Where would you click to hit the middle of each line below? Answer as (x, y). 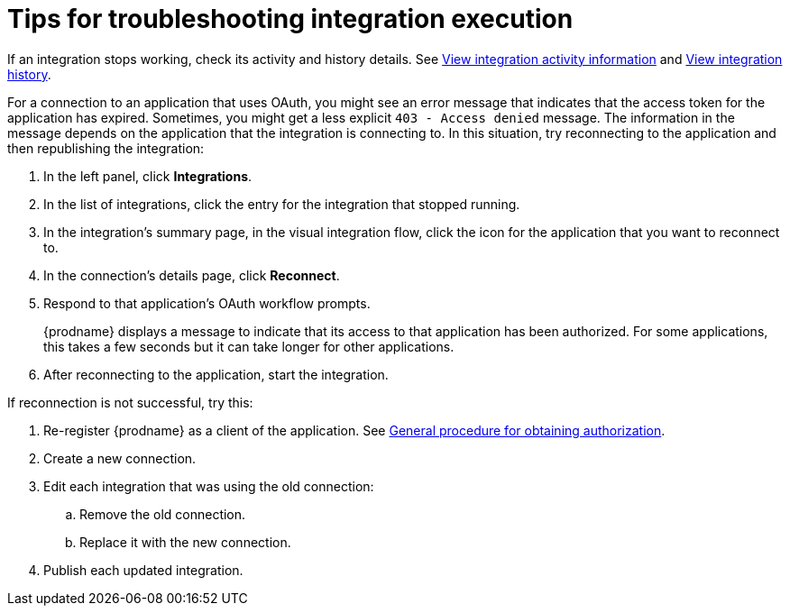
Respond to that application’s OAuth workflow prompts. (207, 303)
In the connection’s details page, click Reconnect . (192, 275)
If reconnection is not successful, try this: (130, 402)
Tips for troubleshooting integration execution (290, 19)
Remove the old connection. (163, 514)
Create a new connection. (120, 458)
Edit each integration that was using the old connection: (209, 486)
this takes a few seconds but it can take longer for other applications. (249, 346)
